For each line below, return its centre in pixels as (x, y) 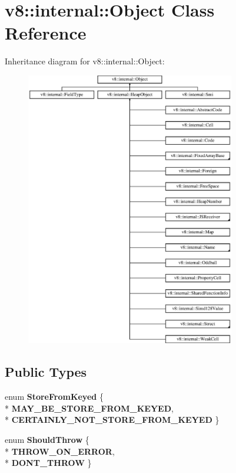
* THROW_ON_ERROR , (60, 451)
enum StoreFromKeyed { (54, 397)
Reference (46, 33)
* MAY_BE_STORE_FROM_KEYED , (89, 408)
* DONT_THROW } (48, 463)
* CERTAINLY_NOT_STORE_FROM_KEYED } (112, 420)
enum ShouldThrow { (47, 440)
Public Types (46, 372)
